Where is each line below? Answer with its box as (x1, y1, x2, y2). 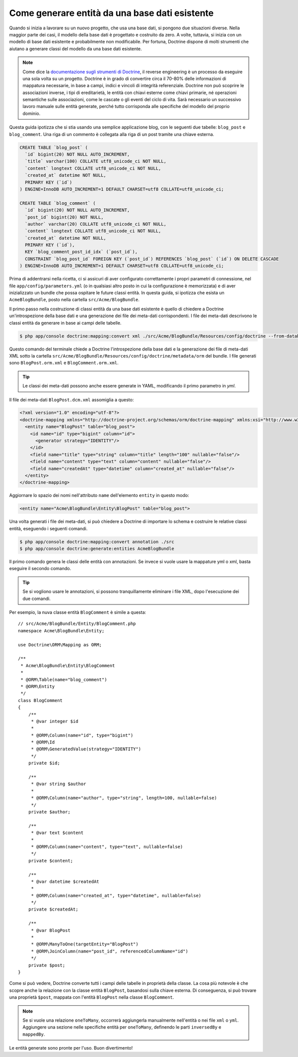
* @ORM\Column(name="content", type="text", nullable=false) (31, 844, 183, 849)
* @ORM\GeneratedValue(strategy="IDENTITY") (31, 746, 142, 752)
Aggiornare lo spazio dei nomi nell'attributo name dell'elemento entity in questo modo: (9, 492, 190, 498)
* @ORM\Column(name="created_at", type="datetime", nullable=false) (31, 893, 202, 898)
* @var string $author (31, 781, 86, 787)
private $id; (28, 760, 60, 766)
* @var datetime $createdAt (31, 879, 99, 884)
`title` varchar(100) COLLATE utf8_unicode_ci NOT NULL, (25, 158, 166, 164)
